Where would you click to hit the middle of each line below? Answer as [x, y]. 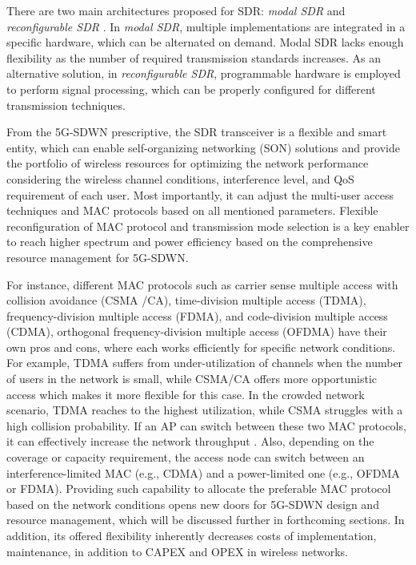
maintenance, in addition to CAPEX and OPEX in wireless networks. [177, 551]
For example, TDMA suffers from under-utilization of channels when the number [205, 363]
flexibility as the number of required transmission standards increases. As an [194, 57]
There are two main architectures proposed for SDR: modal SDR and [176, 10]
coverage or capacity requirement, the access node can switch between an [186, 457]
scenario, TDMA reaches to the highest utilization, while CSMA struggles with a [205, 410]
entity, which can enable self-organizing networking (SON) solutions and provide [203, 147]
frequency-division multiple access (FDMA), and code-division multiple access [197, 315]
